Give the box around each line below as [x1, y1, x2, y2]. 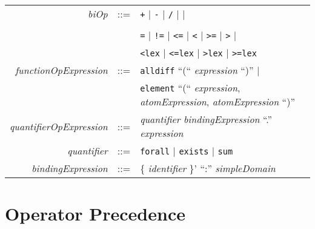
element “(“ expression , [140, 81, 240, 95]
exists [179, 147, 209, 156]
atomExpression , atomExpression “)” [140, 95, 295, 108]
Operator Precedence [5, 201, 185, 226]
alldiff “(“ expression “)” [140, 63, 254, 77]
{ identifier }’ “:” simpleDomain [140, 161, 276, 175]
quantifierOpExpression [10, 119, 108, 133]
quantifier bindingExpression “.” [140, 112, 273, 126]
